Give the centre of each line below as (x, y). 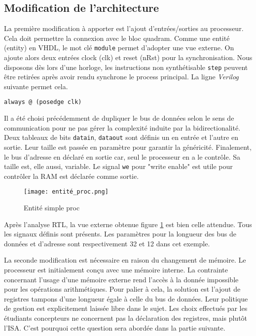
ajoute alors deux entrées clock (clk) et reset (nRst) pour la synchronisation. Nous (128, 57)
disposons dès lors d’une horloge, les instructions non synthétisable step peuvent (126, 67)
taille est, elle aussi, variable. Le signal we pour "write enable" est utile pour (118, 166)
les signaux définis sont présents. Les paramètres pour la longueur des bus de (120, 234)
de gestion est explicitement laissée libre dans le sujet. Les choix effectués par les (126, 308)
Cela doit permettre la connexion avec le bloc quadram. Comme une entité (117, 38)
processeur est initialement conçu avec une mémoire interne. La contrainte (116, 270)
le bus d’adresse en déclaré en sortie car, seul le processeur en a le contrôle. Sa (122, 156)
